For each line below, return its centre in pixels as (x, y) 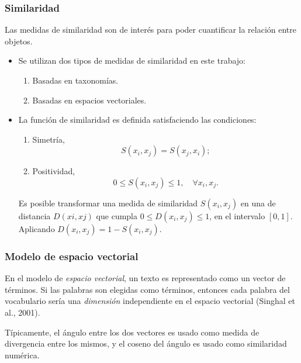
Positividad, (54, 171)
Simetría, (49, 139)
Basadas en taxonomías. (75, 80)
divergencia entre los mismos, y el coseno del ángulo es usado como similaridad (146, 343)
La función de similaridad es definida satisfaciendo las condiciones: (137, 120)
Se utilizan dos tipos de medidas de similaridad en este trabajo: (132, 61)
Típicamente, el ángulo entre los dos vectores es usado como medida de (132, 332)
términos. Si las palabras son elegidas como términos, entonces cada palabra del (147, 289)
